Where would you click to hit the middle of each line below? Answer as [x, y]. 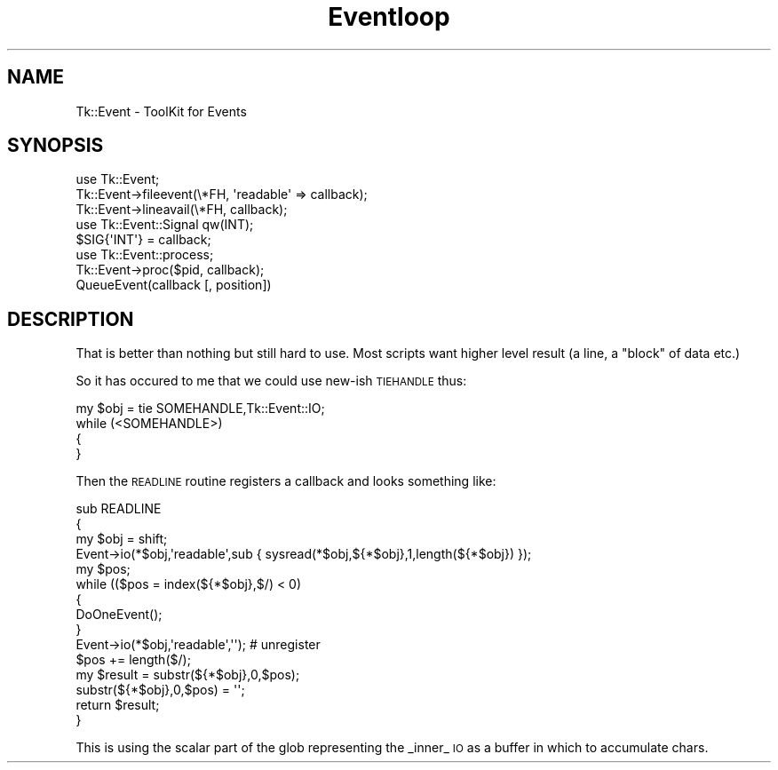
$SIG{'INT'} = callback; [143, 240]
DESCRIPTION [71, 319]
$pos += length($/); [133, 660]
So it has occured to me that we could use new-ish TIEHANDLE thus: [271, 381]
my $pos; [103, 569]
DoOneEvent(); [119, 615]
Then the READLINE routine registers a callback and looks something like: [286, 481]
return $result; [118, 705]
